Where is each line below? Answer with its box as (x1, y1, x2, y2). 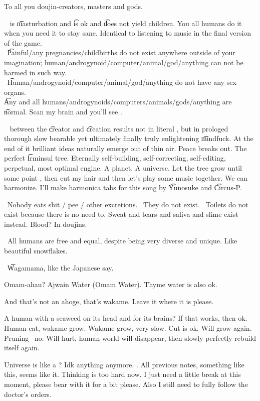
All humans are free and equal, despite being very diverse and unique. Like (7, 235, 237, 246)
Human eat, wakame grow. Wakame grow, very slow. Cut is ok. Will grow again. (4, 323, 252, 333)
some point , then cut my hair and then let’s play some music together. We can (4, 172, 248, 183)
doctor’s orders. (4, 388, 52, 399)
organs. (4, 86, 26, 97)
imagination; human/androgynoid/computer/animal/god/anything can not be (4, 57, 243, 67)
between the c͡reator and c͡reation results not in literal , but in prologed (10, 123, 228, 133)
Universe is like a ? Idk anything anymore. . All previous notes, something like (4, 359, 244, 369)
